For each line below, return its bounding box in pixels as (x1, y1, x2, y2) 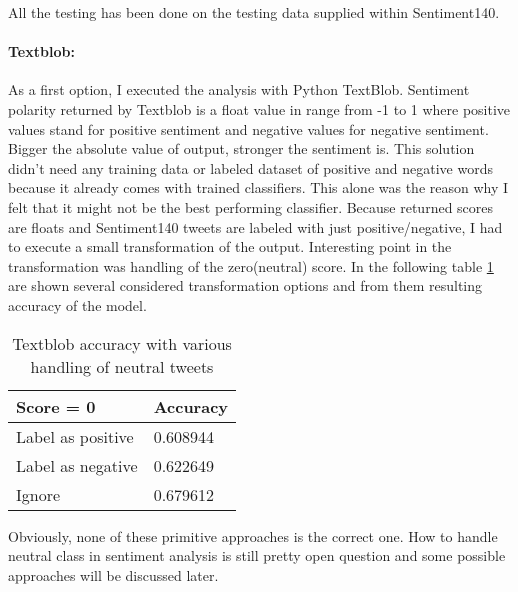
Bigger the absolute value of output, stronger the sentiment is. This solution (8, 138, 475, 159)
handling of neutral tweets (30, 354, 214, 378)
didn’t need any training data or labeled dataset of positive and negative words (8, 157, 493, 178)
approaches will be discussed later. (8, 564, 219, 585)
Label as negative (16, 453, 138, 477)
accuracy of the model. (8, 294, 147, 315)
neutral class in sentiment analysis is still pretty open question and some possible (8, 545, 506, 566)
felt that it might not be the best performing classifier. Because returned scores (8, 196, 494, 217)
